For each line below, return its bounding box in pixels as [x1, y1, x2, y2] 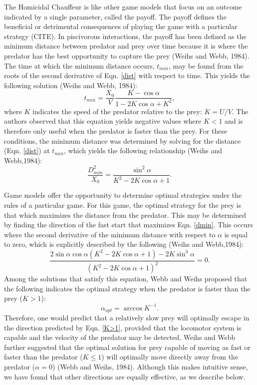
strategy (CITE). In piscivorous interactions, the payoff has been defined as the [4, 31, 247, 41]
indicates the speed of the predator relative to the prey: [32, 106, 202, 116]
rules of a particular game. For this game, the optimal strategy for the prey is [4, 199, 242, 210]
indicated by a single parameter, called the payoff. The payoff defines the [4, 11, 227, 22]
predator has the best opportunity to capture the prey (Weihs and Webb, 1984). [4, 50, 250, 61]
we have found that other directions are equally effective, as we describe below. [4, 371, 246, 381]
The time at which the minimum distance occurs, [4, 60, 155, 71]
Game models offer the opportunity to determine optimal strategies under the [4, 190, 242, 200]
